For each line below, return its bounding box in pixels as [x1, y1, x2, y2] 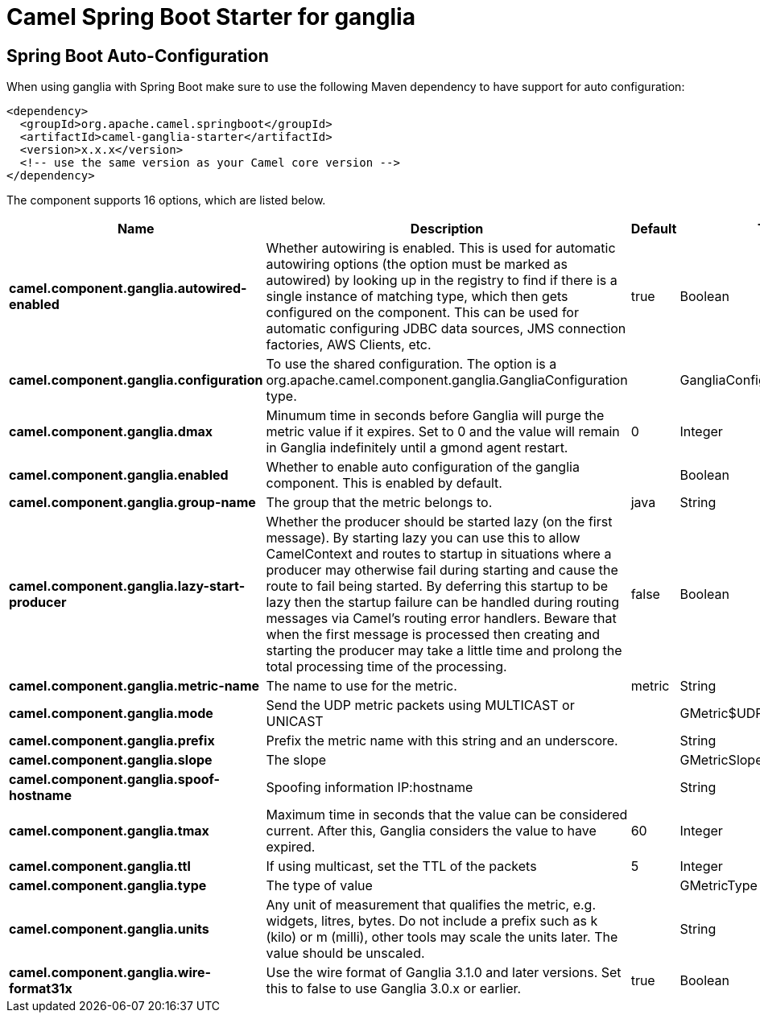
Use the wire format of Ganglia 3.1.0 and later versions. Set [266, 964, 622, 981]
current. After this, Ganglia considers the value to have [266, 823, 597, 840]
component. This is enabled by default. [266, 475, 502, 492]
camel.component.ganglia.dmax [9, 423, 213, 440]
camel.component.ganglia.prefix [9, 732, 215, 749]
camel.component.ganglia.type [9, 877, 207, 894]
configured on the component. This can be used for [266, 304, 579, 321]
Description [410, 221, 484, 237]
